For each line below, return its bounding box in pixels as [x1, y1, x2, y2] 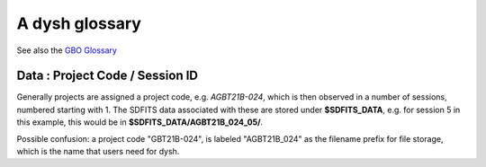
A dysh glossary [16, 13, 141, 33]
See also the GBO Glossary [16, 45, 117, 56]
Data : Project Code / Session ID [16, 68, 198, 83]
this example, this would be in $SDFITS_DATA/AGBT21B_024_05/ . [16, 117, 264, 127]
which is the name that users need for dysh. [16, 146, 180, 157]
